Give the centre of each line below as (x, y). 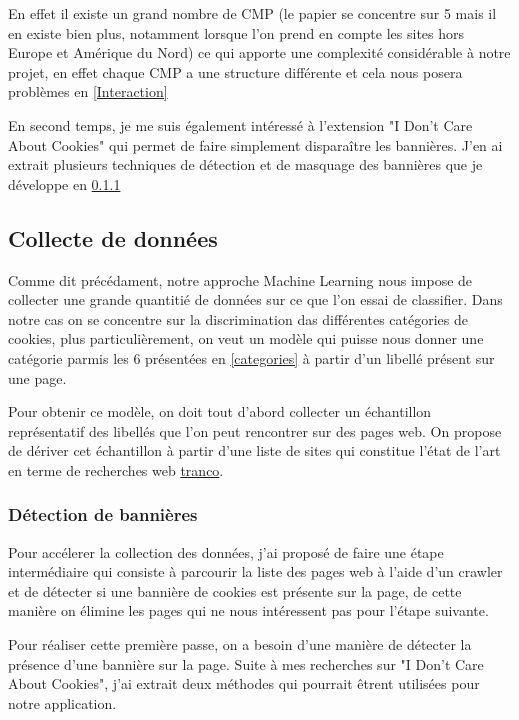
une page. (37, 377)
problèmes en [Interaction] (88, 91)
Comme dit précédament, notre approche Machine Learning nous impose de (240, 279)
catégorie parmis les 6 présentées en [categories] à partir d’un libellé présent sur (251, 357)
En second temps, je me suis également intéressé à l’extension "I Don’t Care (240, 124)
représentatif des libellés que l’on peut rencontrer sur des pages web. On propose (255, 430)
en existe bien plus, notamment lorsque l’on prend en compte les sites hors (236, 32)
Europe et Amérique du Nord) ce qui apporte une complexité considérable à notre (259, 52)
